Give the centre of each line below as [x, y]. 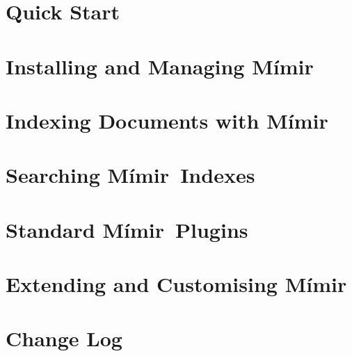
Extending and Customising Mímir [176, 284]
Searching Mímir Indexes [130, 175]
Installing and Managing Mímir [160, 66]
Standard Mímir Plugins [127, 229]
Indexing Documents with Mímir [167, 120]
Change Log [64, 338]
